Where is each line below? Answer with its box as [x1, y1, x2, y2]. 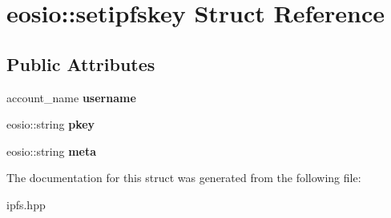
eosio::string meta [6, 142, 97, 159]
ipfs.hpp [6, 196, 46, 212]
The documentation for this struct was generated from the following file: [6, 169, 361, 186]
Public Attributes [6, 51, 155, 76]
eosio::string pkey [6, 116, 95, 133]
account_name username [6, 89, 136, 105]
